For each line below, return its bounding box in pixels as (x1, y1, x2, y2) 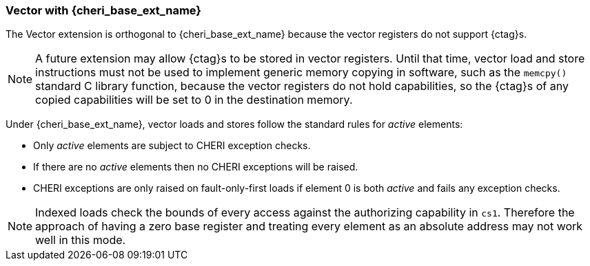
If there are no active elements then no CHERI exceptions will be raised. (33, 161, 358, 173)
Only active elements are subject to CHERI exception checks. (33, 140, 311, 152)
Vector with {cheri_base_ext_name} (6, 3, 202, 17)
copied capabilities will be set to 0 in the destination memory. (35, 93, 353, 107)
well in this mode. (35, 233, 126, 247)
